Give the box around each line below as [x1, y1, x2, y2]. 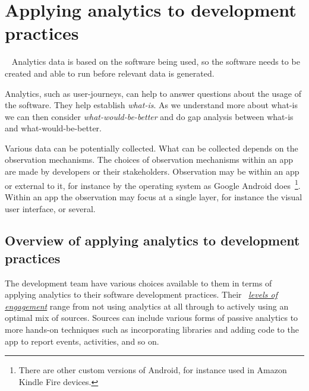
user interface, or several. [5, 202, 96, 215]
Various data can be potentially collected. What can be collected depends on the [5, 141, 298, 154]
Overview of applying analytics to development [5, 231, 300, 250]
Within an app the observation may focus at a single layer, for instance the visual [5, 190, 302, 203]
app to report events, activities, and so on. [5, 335, 159, 347]
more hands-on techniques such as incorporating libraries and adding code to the [5, 323, 299, 336]
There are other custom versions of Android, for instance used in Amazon [18, 364, 287, 376]
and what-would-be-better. [5, 122, 102, 134]
